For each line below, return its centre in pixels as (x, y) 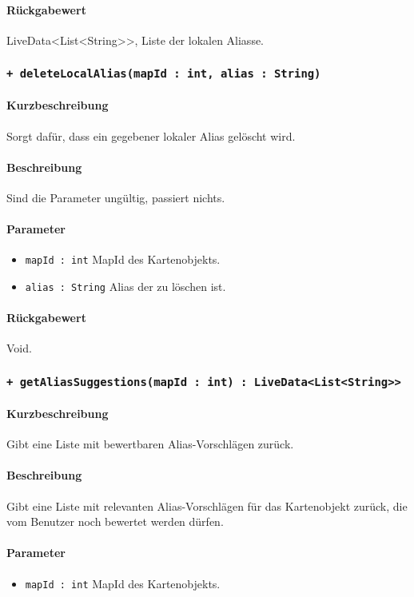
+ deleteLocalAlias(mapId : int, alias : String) (164, 74)
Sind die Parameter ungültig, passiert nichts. (116, 197)
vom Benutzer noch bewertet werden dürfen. (115, 521)
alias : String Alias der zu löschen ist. (125, 287)
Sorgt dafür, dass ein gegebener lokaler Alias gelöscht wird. (151, 135)
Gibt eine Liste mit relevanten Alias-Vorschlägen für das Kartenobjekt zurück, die (207, 505)
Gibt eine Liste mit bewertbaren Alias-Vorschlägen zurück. (150, 444)
